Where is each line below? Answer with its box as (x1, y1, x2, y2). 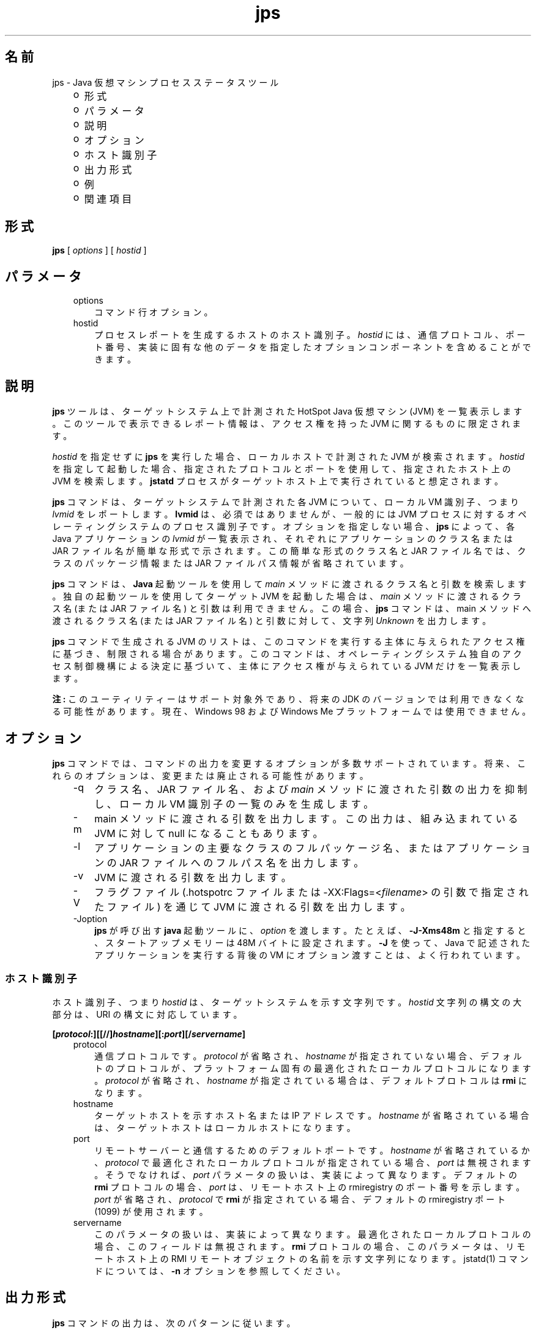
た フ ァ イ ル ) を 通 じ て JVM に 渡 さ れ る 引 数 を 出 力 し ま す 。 (94, 900, 411, 913)
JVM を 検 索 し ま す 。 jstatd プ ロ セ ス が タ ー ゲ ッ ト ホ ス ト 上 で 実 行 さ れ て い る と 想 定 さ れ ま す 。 (52, 476, 504, 487)
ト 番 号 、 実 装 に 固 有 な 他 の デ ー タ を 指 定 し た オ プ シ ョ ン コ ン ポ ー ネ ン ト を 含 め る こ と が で (94, 342, 531, 353)
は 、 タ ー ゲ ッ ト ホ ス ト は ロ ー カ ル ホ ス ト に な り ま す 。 (94, 1122, 355, 1133)
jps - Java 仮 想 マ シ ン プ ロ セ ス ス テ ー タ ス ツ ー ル (52, 77, 279, 88)
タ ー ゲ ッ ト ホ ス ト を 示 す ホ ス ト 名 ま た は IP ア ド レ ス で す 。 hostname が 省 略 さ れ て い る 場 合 (94, 1110, 529, 1121)
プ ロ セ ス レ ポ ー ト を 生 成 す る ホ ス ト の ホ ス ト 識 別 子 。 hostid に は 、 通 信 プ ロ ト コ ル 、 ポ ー (94, 329, 526, 340)
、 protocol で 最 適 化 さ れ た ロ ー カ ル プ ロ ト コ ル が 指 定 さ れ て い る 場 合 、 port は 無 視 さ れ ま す (94, 1157, 531, 1168)
